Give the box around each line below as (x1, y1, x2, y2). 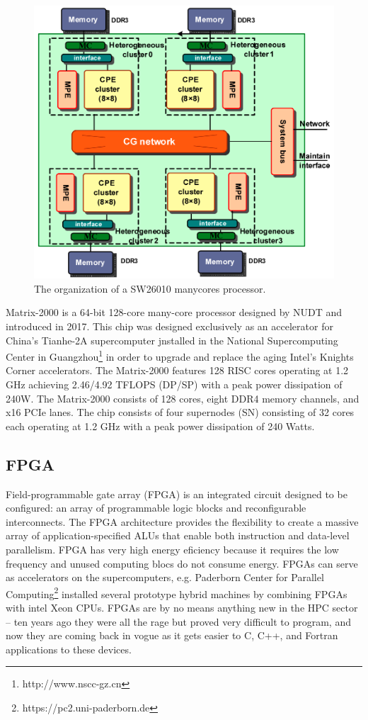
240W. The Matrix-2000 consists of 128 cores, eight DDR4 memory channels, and (6, 390, 360, 405)
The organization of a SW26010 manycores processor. (34, 281, 266, 296)
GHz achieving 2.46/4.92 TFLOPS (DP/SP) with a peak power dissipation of (6, 377, 343, 392)
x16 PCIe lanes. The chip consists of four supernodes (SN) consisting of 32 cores (6, 405, 355, 420)
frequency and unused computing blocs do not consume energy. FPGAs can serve (6, 556, 358, 570)
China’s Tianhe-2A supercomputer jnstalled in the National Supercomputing (6, 332, 338, 347)
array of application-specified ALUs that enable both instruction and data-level (6, 528, 350, 543)
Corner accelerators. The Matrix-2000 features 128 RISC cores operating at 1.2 (6, 363, 349, 378)
